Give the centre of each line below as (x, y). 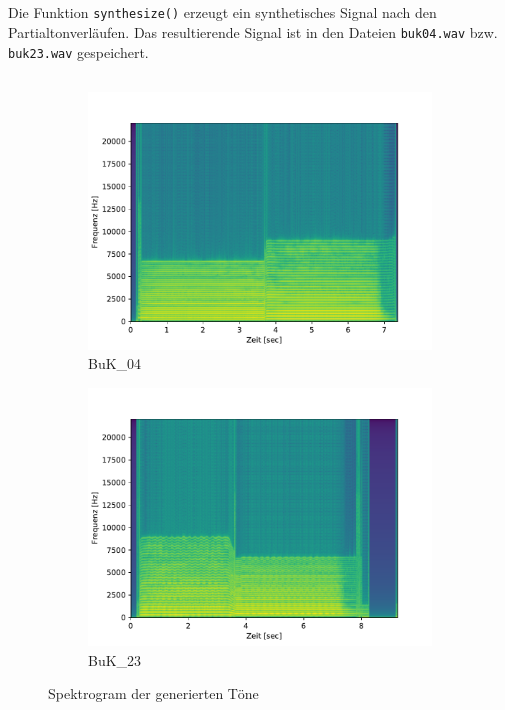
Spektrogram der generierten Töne (153, 693)
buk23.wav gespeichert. (78, 51)
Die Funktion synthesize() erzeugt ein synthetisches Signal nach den (222, 12)
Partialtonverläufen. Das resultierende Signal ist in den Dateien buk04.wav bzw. (253, 32)
